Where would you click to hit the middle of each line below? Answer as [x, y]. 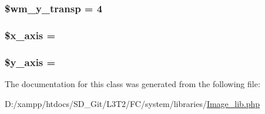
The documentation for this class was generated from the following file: [132, 83]
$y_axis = [30, 62]
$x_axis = [30, 35]
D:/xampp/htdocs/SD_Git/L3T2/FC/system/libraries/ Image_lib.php [132, 103]
